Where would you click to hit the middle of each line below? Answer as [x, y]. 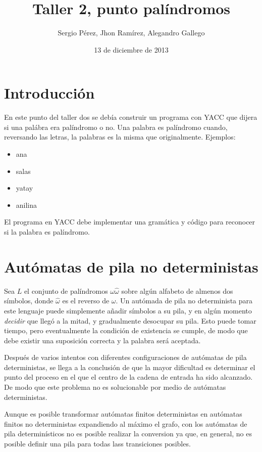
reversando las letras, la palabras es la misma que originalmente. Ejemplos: [120, 137]
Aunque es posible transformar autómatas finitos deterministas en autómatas [123, 414]
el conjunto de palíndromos [66, 290]
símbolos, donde [29, 301]
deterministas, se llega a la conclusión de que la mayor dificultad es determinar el [130, 367]
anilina [27, 205]
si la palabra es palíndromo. [47, 232]
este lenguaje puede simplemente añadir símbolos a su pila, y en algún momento [128, 310]
